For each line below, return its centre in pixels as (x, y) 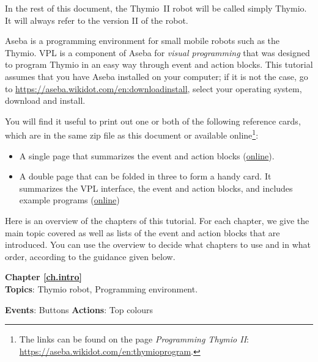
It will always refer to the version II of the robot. (97, 20)
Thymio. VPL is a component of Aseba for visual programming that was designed (157, 52)
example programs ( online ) (69, 200)
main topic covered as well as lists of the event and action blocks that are (142, 232)
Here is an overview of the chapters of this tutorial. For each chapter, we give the (157, 220)
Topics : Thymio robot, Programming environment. (102, 288)
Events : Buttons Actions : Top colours (79, 309)
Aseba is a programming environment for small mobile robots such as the (142, 41)
